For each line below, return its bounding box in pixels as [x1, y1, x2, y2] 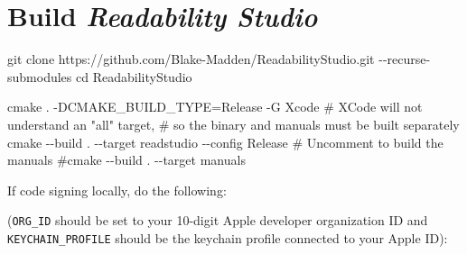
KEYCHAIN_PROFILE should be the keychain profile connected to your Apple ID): [7, 228, 448, 247]
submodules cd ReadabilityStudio [7, 67, 192, 86]
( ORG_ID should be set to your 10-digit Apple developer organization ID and [7, 211, 428, 230]
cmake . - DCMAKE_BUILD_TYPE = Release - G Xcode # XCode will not [7, 97, 423, 116]
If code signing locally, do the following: [7, 180, 227, 199]
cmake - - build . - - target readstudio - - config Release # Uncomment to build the [7, 132, 444, 151]
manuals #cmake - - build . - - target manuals [7, 150, 246, 169]
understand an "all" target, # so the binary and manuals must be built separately [7, 114, 460, 133]
